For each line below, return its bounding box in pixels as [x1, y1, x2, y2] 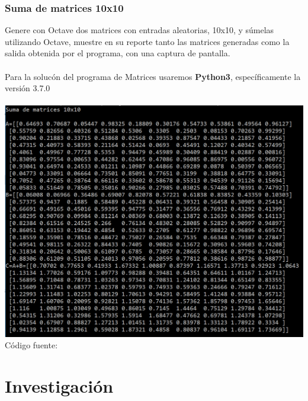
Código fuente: [5, 339, 58, 351]
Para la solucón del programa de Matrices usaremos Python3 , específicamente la [5, 70, 301, 82]
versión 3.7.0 [5, 82, 50, 94]
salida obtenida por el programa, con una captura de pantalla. [5, 47, 230, 59]
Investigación [5, 374, 114, 398]
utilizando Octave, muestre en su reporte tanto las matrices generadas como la [5, 35, 290, 47]
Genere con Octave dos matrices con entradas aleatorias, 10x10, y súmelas [5, 24, 274, 36]
